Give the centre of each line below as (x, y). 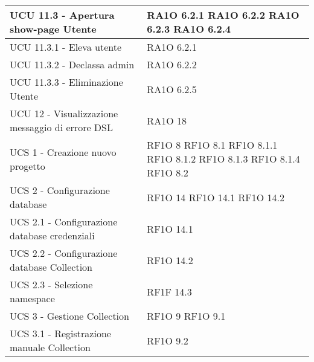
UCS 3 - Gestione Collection (69, 316)
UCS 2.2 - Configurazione (64, 253)
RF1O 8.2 (168, 173)
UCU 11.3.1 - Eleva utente (66, 47)
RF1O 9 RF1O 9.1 (186, 316)
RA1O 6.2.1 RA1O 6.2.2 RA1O (223, 15)
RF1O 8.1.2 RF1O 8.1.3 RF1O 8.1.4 (223, 159)
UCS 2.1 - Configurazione (64, 221)
